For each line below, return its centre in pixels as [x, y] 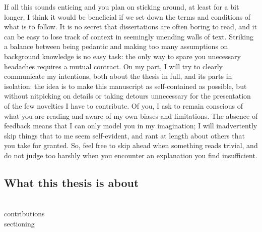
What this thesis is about [72, 182]
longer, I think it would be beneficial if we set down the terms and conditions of [127, 16]
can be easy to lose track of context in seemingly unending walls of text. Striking [129, 36]
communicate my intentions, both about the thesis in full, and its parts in [118, 76]
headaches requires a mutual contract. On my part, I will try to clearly [113, 66]
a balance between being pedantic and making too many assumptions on [116, 46]
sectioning [19, 223]
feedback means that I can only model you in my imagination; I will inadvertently [131, 126]
